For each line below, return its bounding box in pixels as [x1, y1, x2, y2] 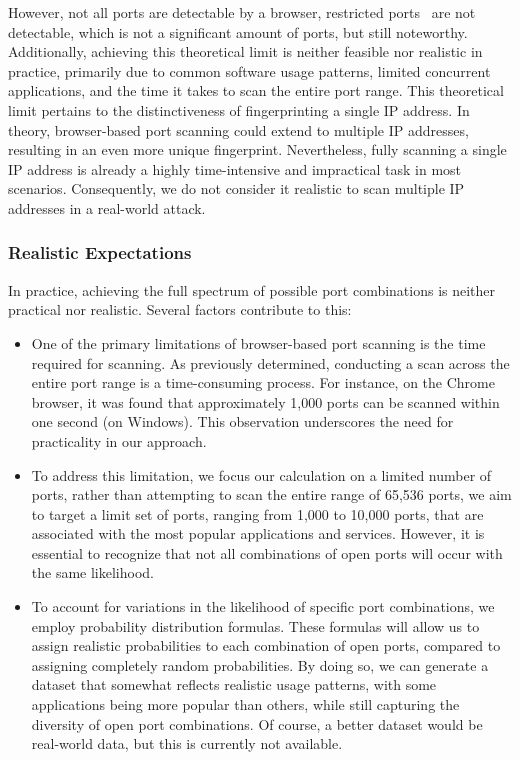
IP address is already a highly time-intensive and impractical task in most [8, 158, 462, 179]
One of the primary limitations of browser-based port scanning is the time [31, 332, 486, 353]
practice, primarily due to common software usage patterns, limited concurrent [8, 60, 491, 81]
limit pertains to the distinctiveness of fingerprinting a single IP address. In [8, 99, 470, 120]
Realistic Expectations [8, 240, 192, 265]
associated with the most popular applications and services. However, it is [31, 523, 485, 544]
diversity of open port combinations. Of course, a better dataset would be [31, 713, 483, 734]
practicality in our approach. [31, 430, 207, 451]
